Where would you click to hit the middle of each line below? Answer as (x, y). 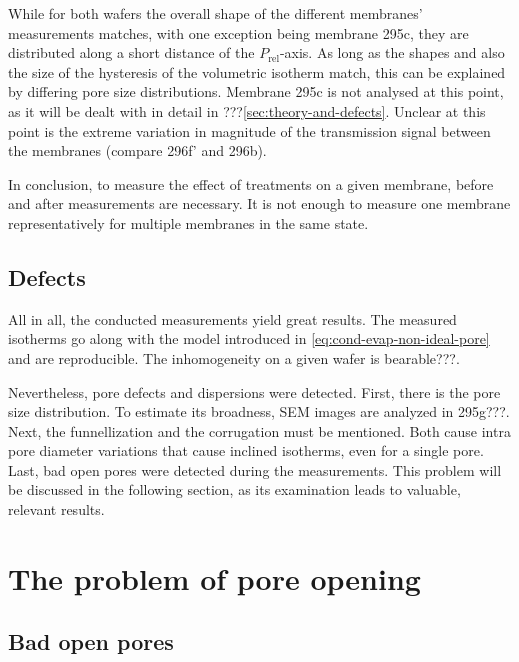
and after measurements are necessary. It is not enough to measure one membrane (259, 203)
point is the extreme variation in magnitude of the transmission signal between (249, 130)
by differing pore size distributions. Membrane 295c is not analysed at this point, (256, 91)
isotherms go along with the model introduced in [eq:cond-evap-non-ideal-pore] (249, 338)
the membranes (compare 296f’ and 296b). (137, 150)
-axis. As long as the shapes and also (392, 52)
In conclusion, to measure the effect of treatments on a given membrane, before (251, 183)
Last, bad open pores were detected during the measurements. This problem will (255, 469)
